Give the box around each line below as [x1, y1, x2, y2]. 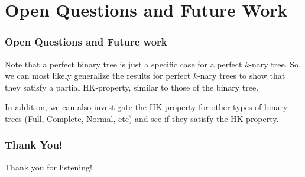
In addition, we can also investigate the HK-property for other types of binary [5, 101, 288, 113]
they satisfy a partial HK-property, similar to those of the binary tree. [5, 81, 259, 93]
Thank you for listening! [5, 160, 92, 173]
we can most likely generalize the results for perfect [5, 69, 191, 82]
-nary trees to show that [197, 69, 285, 82]
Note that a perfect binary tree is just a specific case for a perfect [5, 57, 242, 70]
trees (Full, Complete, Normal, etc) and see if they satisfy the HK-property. [5, 112, 279, 124]
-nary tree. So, [249, 57, 301, 70]
